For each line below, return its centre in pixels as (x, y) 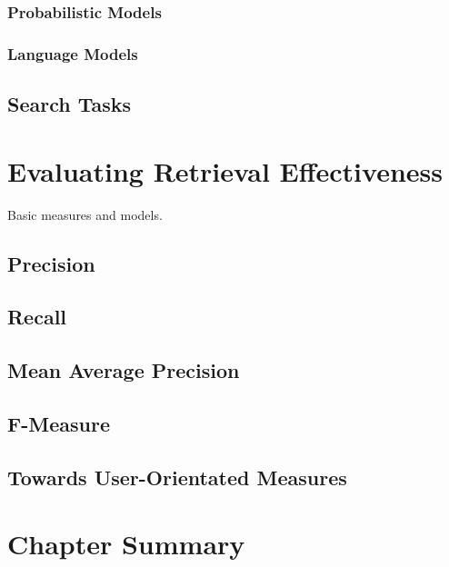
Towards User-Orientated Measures (177, 477)
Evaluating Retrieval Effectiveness (225, 170)
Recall (37, 317)
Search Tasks (70, 104)
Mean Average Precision (124, 370)
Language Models (73, 53)
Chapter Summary (126, 544)
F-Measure (59, 423)
